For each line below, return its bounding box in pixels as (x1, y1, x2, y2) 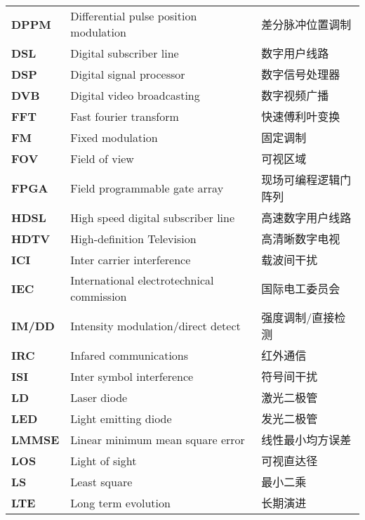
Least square (70, 473, 133, 490)
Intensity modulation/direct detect (70, 317, 241, 334)
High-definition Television (70, 230, 197, 247)
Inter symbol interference (70, 368, 194, 384)
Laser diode (70, 389, 128, 405)
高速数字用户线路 (261, 209, 352, 226)
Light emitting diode (70, 410, 172, 427)
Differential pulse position (70, 8, 197, 24)
